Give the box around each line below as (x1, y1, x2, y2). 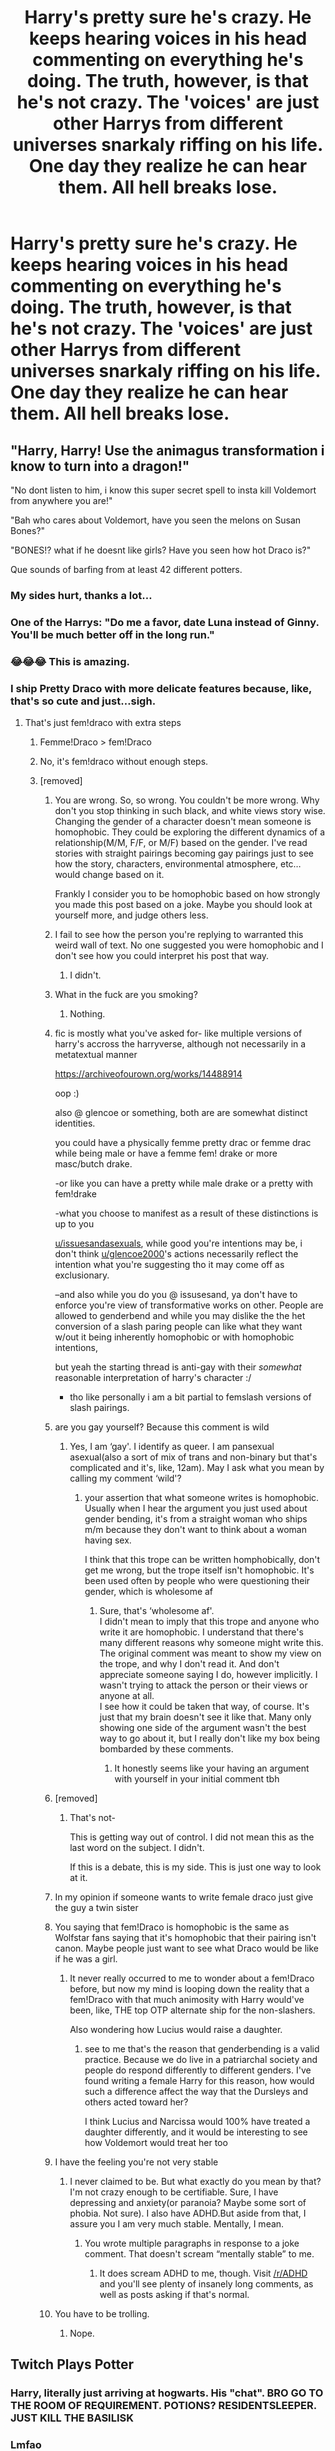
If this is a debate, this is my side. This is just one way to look (69, 1861, 322, 1873)
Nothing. (69, 1008, 106, 1020)
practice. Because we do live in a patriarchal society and (84, 2054, 318, 2066)
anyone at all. (99, 1690, 155, 1702)
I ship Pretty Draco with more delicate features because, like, (10, 681, 312, 695)
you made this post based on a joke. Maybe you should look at (54, 899, 313, 911)
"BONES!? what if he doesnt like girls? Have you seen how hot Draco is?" (10, 544, 312, 556)
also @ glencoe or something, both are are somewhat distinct (54, 1107, 308, 1119)
